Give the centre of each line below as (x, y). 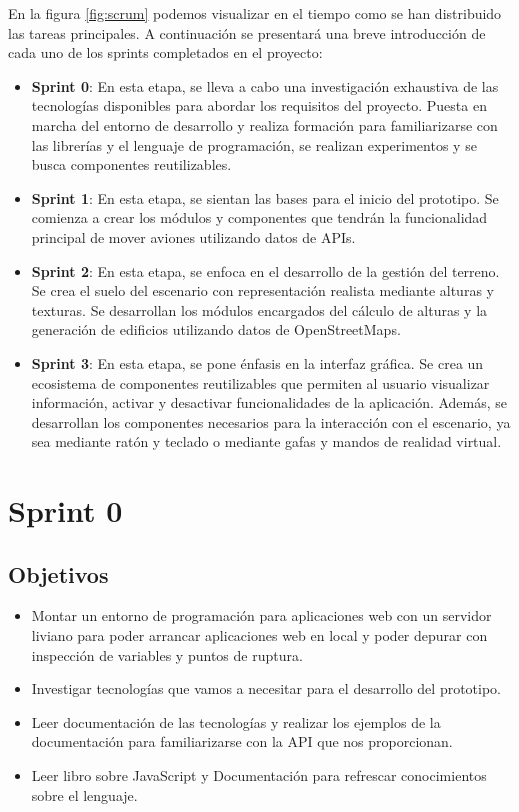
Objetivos (58, 573)
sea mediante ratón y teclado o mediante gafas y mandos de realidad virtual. (266, 441)
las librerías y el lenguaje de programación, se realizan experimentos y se (254, 144)
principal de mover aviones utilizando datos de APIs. (193, 236)
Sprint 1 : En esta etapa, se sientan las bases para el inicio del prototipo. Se (265, 197)
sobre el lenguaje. (84, 794)
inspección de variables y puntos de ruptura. (167, 654)
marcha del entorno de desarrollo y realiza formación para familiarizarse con (264, 124)
